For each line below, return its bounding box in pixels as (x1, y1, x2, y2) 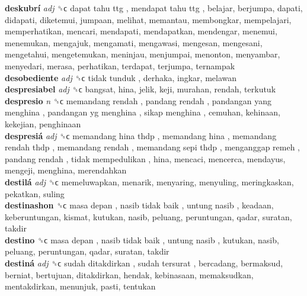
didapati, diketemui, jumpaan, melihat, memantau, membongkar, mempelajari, (5, 13, 292, 25)
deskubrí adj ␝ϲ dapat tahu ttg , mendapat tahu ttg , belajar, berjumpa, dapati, (5, 2, 303, 14)
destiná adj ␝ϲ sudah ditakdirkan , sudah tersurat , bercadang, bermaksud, (5, 257, 283, 269)
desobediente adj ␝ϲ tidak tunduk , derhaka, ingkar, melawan (5, 71, 237, 83)
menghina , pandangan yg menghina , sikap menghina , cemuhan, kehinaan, (5, 106, 280, 118)
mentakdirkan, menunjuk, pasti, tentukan (5, 280, 156, 292)
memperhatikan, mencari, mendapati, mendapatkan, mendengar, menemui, (5, 25, 277, 37)
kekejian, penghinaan (5, 117, 81, 130)
